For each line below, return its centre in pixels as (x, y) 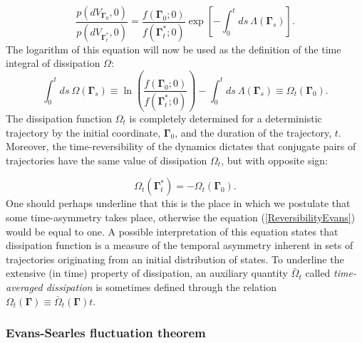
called (318, 273)
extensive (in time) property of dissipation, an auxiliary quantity (147, 273)
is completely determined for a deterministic (226, 118)
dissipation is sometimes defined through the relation (161, 286)
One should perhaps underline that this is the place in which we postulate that (178, 203)
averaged (24, 286)
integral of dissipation (53, 63)
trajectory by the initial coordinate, (83, 132)
